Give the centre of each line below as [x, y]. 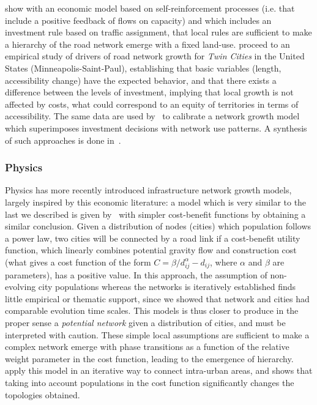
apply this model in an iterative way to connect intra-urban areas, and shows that [159, 370]
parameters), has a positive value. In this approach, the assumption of [136, 274]
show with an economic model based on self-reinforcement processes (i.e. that [150, 8]
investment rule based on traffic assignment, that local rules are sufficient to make [158, 32]
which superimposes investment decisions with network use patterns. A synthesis [156, 128]
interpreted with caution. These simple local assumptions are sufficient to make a [157, 334]
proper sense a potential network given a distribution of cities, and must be [145, 323]
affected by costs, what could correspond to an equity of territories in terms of [152, 104]
